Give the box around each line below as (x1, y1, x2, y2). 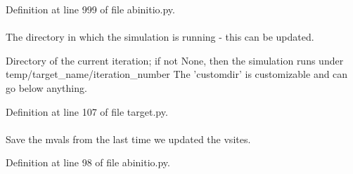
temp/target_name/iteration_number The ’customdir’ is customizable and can (6, 67, 348, 81)
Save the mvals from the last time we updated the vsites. (6, 131, 251, 146)
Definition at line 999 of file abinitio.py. (6, 2, 175, 16)
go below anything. (6, 80, 87, 95)
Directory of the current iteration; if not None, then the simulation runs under (6, 53, 344, 67)
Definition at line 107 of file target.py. (6, 104, 168, 119)
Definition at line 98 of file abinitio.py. (6, 155, 170, 170)
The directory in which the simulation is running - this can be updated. (6, 29, 314, 44)
